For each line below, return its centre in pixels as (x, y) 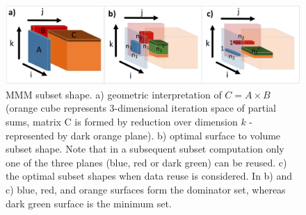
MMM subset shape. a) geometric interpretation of (114, 94)
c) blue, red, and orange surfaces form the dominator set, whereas (146, 190)
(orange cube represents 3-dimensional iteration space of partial (141, 108)
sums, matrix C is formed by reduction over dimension (122, 122)
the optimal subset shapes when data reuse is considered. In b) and (149, 176)
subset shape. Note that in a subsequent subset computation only (145, 149)
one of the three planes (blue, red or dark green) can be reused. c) (146, 162)
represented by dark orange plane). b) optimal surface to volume (143, 135)
